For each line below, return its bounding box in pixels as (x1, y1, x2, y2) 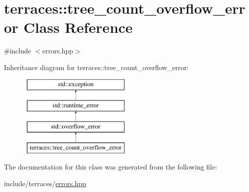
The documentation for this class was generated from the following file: (4, 162, 217, 172)
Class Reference (24, 17, 133, 37)
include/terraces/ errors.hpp (4, 178, 86, 188)
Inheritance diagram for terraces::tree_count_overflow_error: (4, 62, 189, 72)
